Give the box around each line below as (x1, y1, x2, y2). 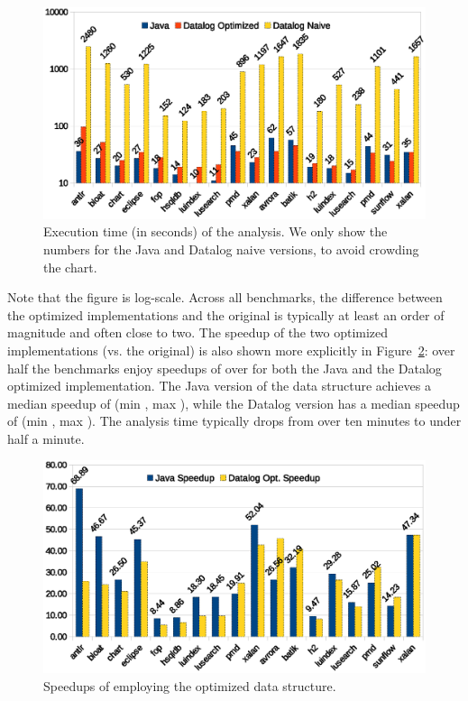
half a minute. (7, 429, 85, 447)
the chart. (43, 257, 97, 276)
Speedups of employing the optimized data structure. (43, 676, 336, 695)
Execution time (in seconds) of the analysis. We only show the (43, 222, 388, 241)
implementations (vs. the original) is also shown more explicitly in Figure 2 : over (7, 340, 455, 359)
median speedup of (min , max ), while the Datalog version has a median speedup (7, 393, 460, 412)
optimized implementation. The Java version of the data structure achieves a (7, 376, 431, 395)
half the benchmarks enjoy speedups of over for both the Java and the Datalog (7, 358, 442, 377)
